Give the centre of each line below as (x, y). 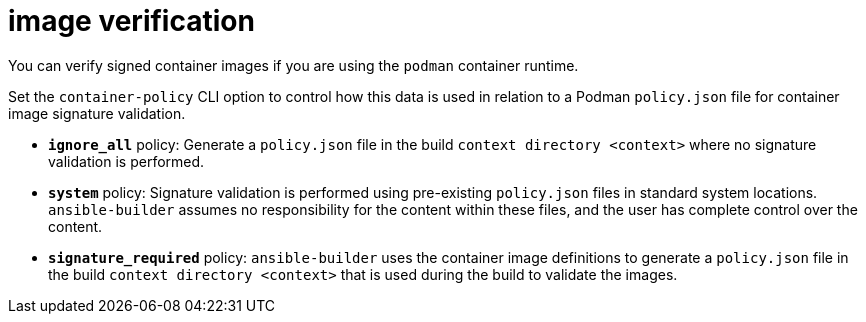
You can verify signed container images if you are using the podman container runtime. (293, 65)
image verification (131, 21)
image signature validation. (97, 113)
